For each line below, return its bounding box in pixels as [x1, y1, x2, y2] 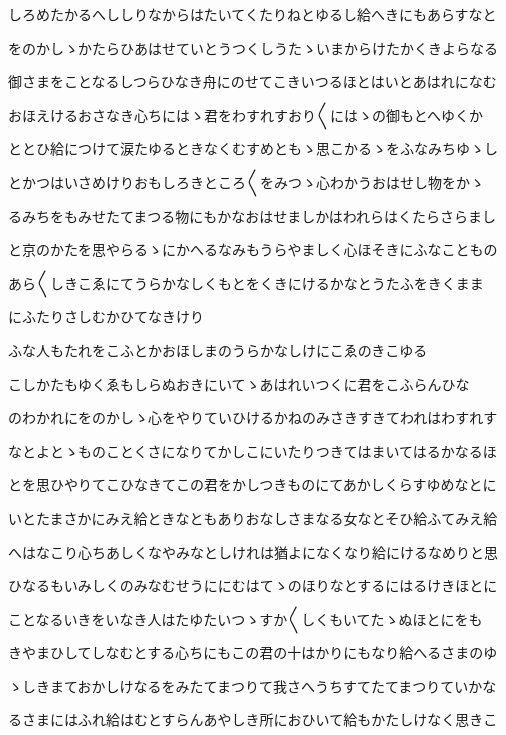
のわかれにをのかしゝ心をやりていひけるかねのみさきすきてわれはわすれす [8, 407, 498, 428]
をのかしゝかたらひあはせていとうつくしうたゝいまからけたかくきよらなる [8, 37, 498, 58]
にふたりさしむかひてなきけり [8, 306, 204, 327]
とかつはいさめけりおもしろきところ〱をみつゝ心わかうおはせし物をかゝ [8, 171, 484, 192]
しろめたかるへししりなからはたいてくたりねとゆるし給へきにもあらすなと [8, 4, 497, 24]
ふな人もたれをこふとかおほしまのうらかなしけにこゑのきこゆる [8, 339, 428, 360]
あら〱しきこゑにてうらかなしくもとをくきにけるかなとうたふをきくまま [8, 272, 484, 293]
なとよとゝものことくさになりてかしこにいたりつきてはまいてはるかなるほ [8, 440, 497, 461]
